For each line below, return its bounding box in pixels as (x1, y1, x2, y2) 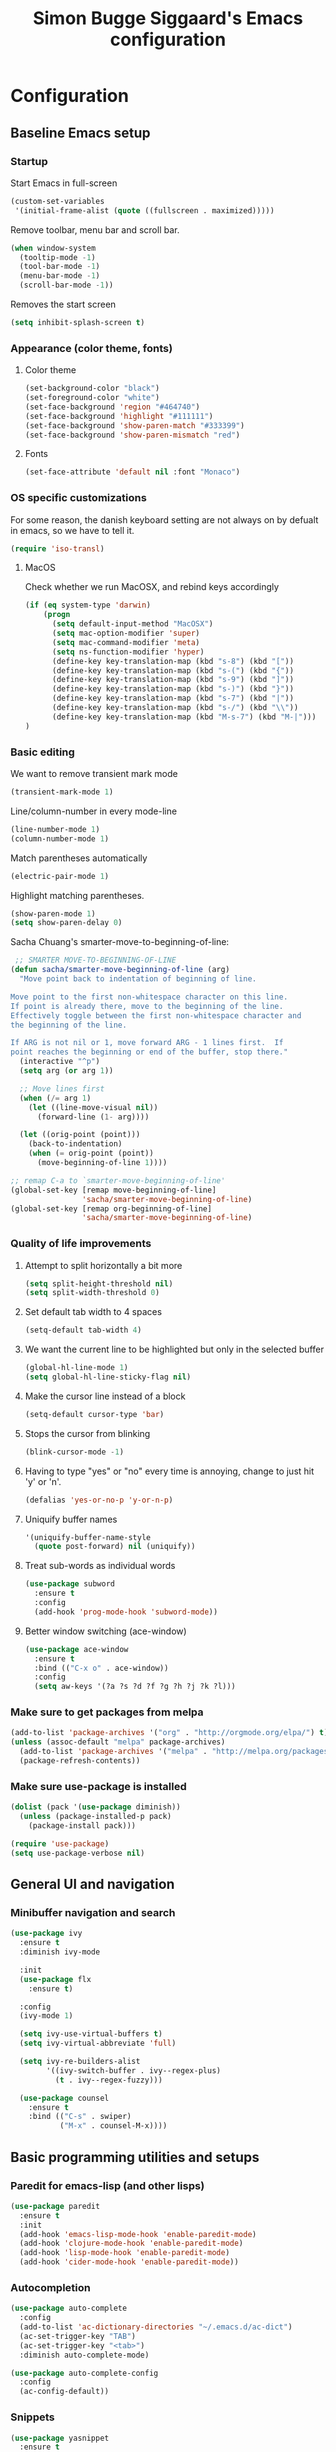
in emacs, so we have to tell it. (10, 524, 135, 536)
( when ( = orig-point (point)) (28, 1148, 155, 1159)
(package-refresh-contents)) (19, 1756, 141, 1766)
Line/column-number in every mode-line (10, 805, 178, 817)
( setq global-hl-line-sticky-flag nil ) (24, 1372, 192, 1382)
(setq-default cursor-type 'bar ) (24, 1409, 165, 1419)
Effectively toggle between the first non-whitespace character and (10, 1010, 302, 1021)
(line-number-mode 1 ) (10, 824, 101, 834)
